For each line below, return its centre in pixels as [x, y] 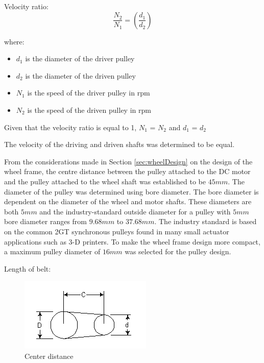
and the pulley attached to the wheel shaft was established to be [105, 181]
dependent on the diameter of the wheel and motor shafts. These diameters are [128, 201]
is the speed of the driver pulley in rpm [89, 93]
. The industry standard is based [206, 221]
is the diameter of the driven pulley [80, 75]
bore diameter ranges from [46, 221]
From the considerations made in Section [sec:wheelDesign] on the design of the [128, 161]
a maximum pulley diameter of [52, 251]
